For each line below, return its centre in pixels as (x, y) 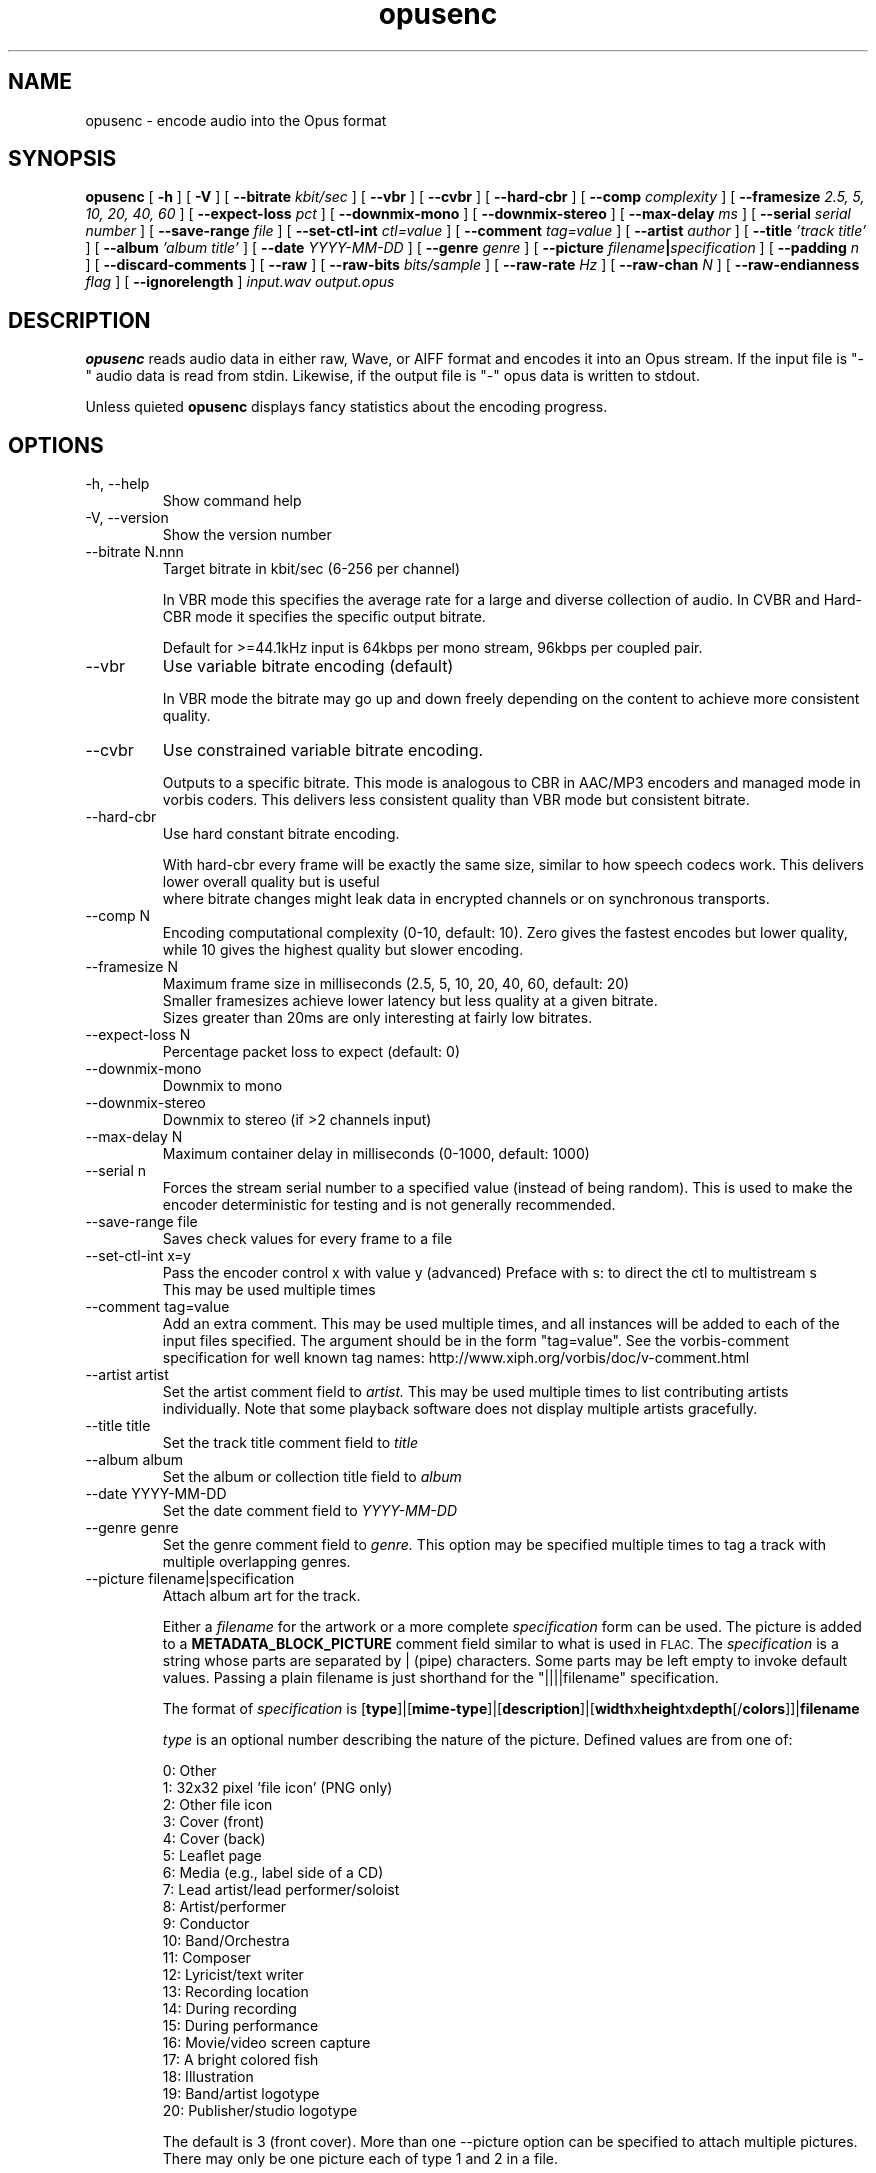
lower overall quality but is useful (271, 882)
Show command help (232, 501)
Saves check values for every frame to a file (307, 1239)
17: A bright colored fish (240, 2060)
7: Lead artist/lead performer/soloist (281, 1890)
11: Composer (206, 1958)
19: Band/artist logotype (241, 2094)
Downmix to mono (222, 1086)
